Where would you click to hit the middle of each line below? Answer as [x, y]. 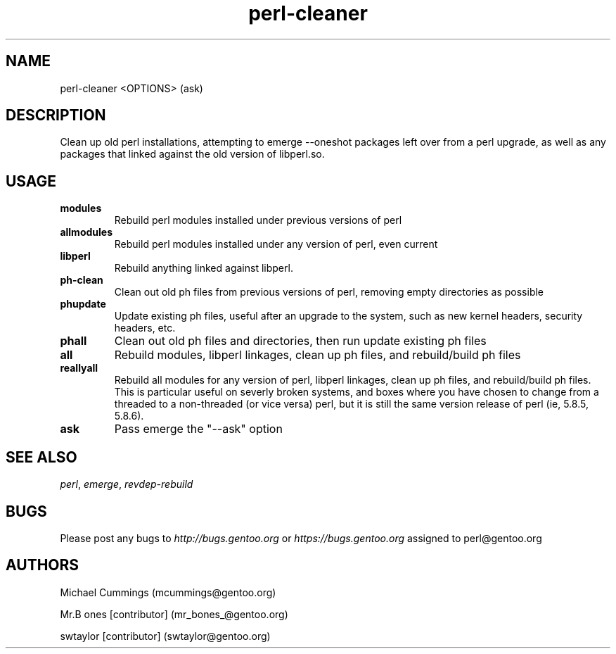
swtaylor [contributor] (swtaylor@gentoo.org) [165, 636]
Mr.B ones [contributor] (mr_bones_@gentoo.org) [174, 614]
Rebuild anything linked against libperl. [204, 268]
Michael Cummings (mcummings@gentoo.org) [168, 592]
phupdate [83, 304]
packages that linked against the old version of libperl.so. [192, 154]
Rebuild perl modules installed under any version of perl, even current [276, 244]
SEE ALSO [41, 457]
